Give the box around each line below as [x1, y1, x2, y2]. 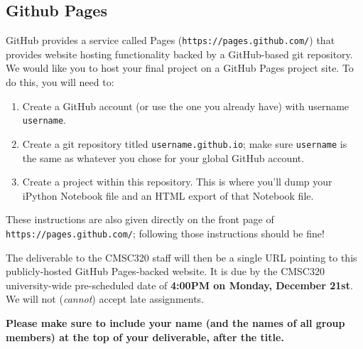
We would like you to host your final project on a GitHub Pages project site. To [6, 60, 354, 75]
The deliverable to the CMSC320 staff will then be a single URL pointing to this [6, 249, 357, 264]
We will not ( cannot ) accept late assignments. [6, 291, 205, 306]
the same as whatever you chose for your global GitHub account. [22, 150, 305, 165]
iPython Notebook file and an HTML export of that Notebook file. [22, 188, 314, 203]
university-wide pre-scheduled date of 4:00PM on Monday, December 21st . [6, 277, 353, 292]
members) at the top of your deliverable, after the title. [6, 329, 284, 344]
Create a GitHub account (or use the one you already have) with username [22, 98, 350, 113]
